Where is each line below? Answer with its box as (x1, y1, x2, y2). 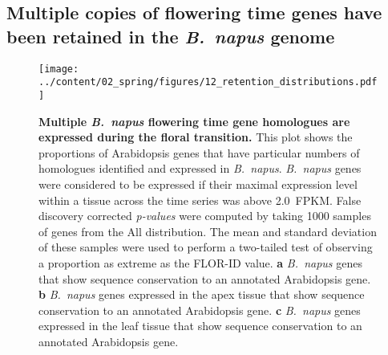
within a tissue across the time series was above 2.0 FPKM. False (38, 191, 362, 208)
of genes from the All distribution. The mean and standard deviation (38, 222, 377, 239)
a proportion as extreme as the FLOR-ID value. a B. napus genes (38, 254, 362, 271)
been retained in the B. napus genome (6, 23, 335, 48)
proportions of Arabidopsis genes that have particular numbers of (38, 144, 360, 161)
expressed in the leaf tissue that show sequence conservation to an (38, 317, 362, 334)
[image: (38, 63, 79, 75)
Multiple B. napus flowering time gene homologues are (38, 112, 350, 129)
